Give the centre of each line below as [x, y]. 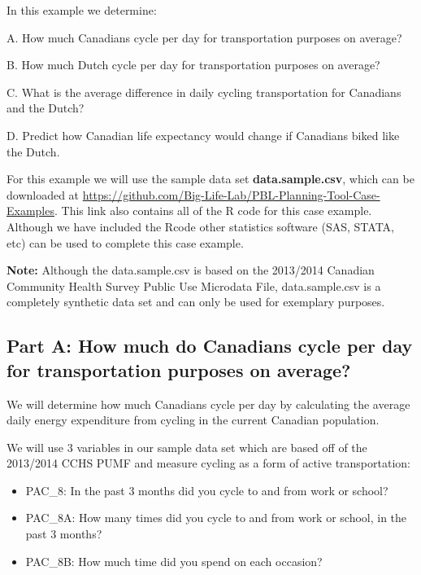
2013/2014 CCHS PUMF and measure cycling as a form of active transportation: [208, 463]
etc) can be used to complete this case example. [125, 242]
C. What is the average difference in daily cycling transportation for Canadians [204, 92]
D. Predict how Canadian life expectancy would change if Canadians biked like [203, 135]
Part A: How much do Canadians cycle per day [210, 346]
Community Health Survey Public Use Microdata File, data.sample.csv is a [194, 285]
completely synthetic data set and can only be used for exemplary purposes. [196, 302]
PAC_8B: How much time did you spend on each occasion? [174, 561]
